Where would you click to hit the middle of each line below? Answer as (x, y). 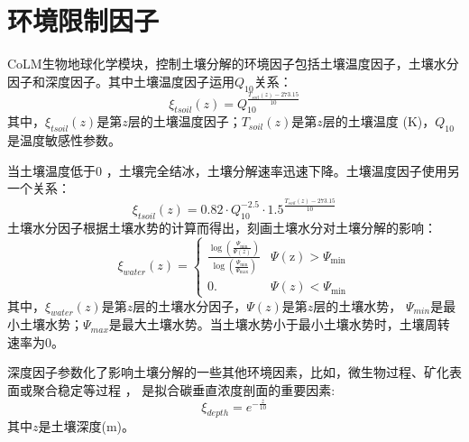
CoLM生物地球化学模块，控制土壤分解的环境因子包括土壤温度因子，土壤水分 (233, 64)
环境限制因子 (83, 20)
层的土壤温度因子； (184, 121)
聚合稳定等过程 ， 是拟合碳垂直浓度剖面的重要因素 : (184, 390)
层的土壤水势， (358, 305)
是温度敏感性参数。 (64, 140)
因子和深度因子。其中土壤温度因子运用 (121, 81)
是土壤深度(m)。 (87, 426)
